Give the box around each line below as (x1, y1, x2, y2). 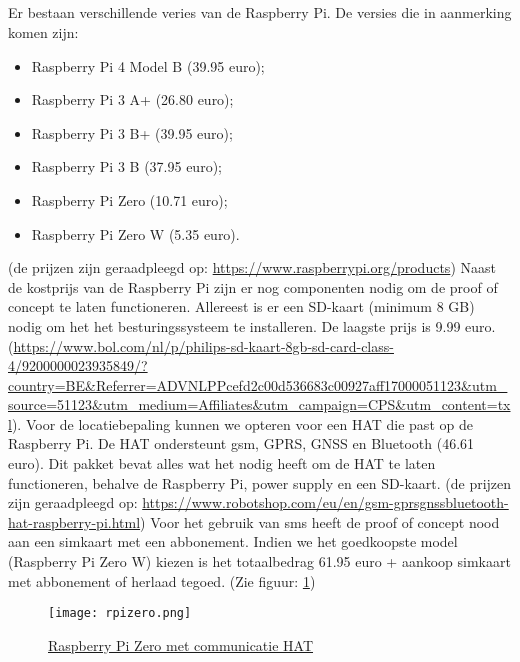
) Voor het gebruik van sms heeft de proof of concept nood (140, 511, 500, 532)
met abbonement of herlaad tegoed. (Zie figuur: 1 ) (8, 570, 316, 591)
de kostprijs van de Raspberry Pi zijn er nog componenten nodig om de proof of (8, 276, 498, 297)
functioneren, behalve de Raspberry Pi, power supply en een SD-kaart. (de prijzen (8, 472, 512, 493)
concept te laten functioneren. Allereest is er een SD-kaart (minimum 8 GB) (8, 296, 475, 317)
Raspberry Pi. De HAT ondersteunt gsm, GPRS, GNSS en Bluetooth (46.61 (8, 433, 475, 454)
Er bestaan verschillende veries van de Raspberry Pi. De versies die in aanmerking (8, 2, 512, 23)
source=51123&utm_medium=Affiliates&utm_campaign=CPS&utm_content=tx (8, 394, 511, 415)
